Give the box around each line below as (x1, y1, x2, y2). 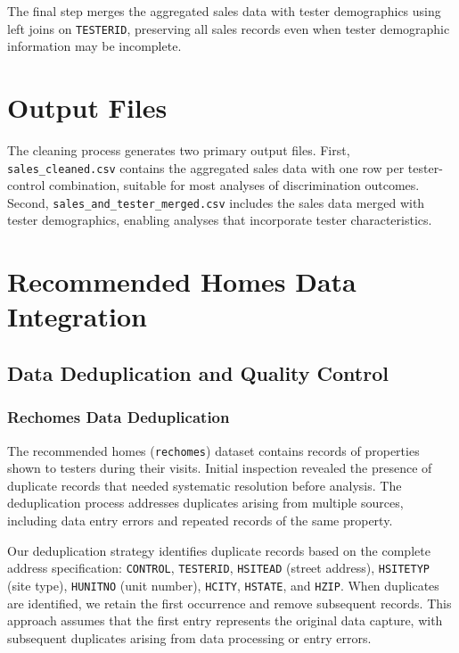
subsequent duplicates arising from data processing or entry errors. (7, 628, 372, 647)
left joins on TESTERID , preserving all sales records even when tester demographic (7, 19, 450, 37)
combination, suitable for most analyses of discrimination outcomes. (49, 176, 420, 194)
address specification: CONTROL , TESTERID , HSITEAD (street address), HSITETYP (7, 558, 430, 577)
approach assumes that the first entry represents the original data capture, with (7, 611, 443, 630)
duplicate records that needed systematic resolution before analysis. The (7, 475, 402, 494)
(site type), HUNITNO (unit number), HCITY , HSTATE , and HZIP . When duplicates (7, 575, 439, 594)
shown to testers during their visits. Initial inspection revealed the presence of (7, 459, 432, 477)
